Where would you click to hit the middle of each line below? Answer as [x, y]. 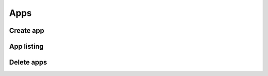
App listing [26, 46]
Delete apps [28, 62]
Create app [27, 31]
